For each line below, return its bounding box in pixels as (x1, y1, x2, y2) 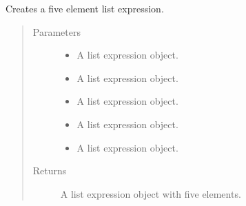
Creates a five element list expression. (6, 1, 164, 15)
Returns (32, 163, 67, 178)
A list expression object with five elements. (60, 186, 241, 200)
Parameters (32, 24, 81, 39)
